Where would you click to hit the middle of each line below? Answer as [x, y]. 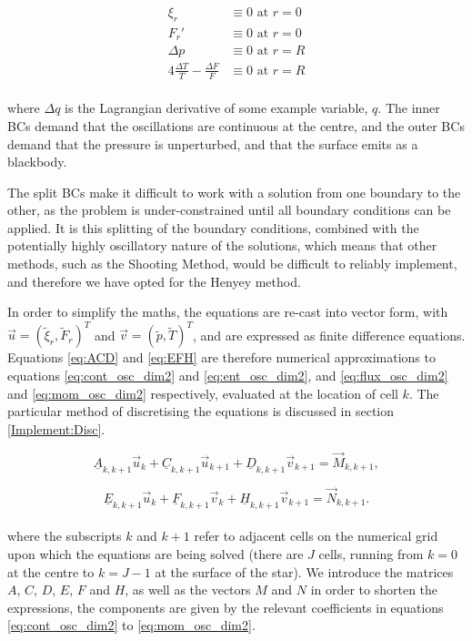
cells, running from [371, 553]
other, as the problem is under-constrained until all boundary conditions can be [229, 210]
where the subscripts [65, 536]
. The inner [409, 108]
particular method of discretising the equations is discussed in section [201, 411]
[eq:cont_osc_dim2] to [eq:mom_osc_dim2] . [131, 625]
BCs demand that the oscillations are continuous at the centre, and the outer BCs [236, 125]
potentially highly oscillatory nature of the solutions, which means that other [222, 245]
